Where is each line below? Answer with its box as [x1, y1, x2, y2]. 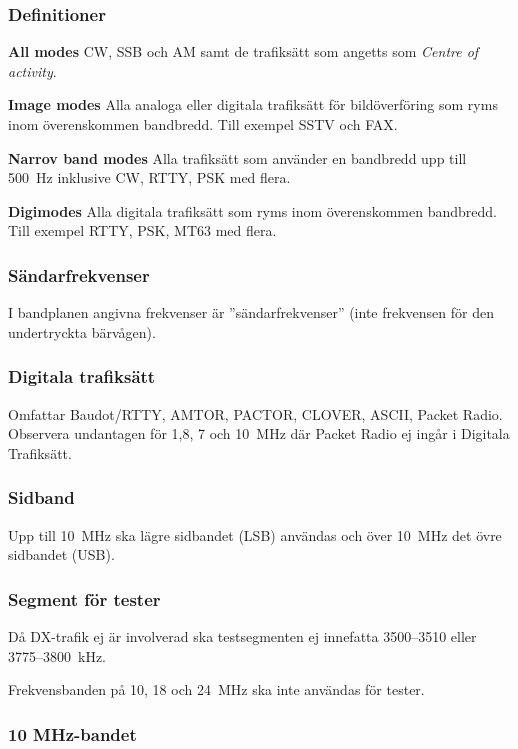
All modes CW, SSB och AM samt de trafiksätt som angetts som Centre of [8, 41, 479, 62]
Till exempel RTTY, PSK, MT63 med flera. [8, 220, 277, 241]
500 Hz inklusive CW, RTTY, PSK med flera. [8, 167, 291, 188]
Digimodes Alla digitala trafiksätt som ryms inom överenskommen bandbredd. [8, 200, 497, 221]
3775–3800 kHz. [8, 645, 106, 666]
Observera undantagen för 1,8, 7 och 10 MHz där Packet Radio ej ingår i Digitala [8, 423, 510, 444]
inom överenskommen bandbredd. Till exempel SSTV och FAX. [8, 114, 398, 134]
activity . [8, 60, 57, 81]
